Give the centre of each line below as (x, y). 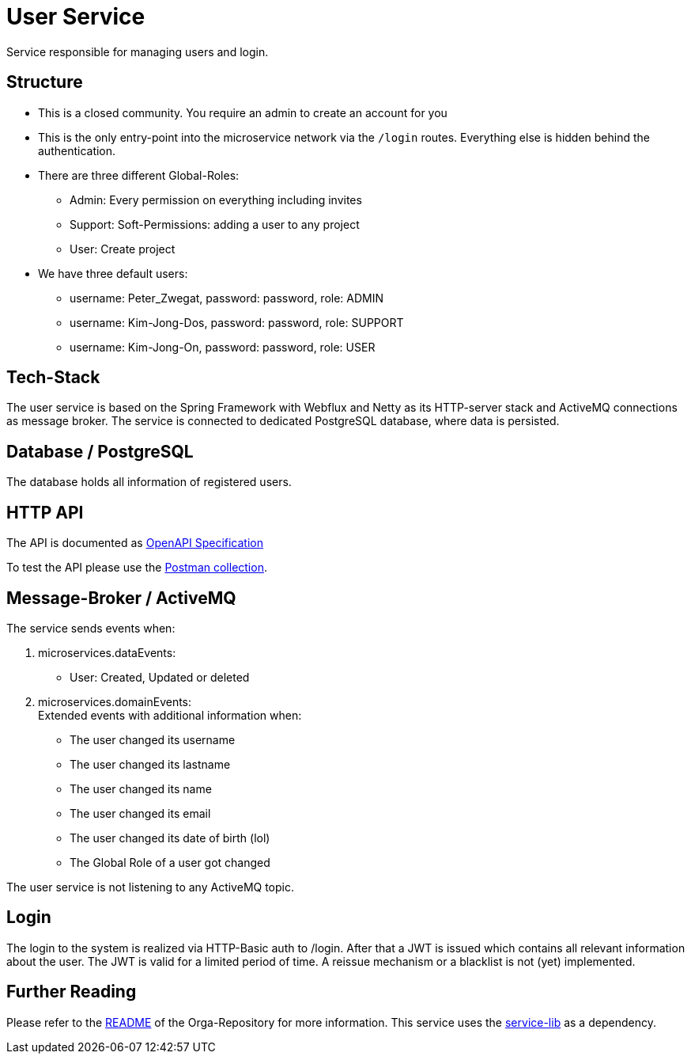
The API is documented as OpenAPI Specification (135, 543)
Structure (45, 82)
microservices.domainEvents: (115, 701)
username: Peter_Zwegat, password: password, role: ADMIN (227, 298)
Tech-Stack (53, 378)
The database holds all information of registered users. (149, 482)
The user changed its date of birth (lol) (170, 838)
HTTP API (45, 512)
